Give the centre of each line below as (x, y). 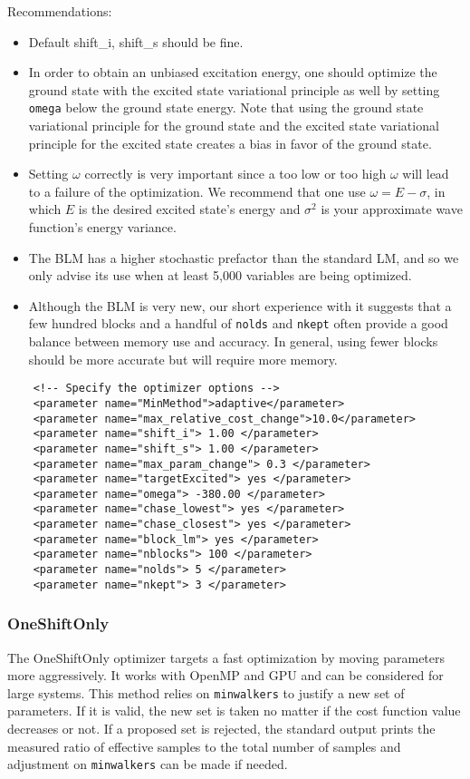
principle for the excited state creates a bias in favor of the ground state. (230, 143)
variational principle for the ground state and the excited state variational (234, 126)
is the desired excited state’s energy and (189, 209)
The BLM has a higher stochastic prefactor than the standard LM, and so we (244, 257)
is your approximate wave (392, 209)
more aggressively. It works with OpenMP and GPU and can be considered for (225, 675)
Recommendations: (60, 11)
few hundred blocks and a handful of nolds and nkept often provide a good (238, 323)
